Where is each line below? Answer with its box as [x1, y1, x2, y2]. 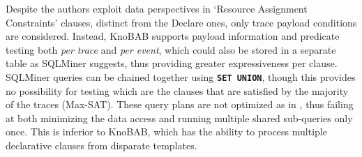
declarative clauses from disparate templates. [6, 138, 197, 152]
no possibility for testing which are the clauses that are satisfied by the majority [6, 83, 349, 98]
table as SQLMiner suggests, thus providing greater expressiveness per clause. [6, 56, 338, 70]
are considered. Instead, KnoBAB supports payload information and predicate [6, 29, 340, 43]
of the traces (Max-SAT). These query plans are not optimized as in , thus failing [6, 97, 354, 112]
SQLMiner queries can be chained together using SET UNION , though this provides [6, 69, 356, 84]
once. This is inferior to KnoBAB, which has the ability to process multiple [6, 124, 327, 139]
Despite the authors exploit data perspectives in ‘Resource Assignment [6, 1, 308, 15]
